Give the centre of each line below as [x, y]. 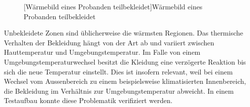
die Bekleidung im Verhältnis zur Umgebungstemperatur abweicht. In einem [119, 90]
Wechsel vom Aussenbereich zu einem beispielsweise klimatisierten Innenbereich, [125, 81]
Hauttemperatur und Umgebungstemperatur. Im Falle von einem [102, 52]
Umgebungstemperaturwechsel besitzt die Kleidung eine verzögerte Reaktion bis [125, 61]
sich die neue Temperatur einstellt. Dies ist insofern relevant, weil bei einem [118, 71]
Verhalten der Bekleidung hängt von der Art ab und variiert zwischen [109, 42]
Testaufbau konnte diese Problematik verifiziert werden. [88, 100]
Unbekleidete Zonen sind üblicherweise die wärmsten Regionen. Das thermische [124, 33]
